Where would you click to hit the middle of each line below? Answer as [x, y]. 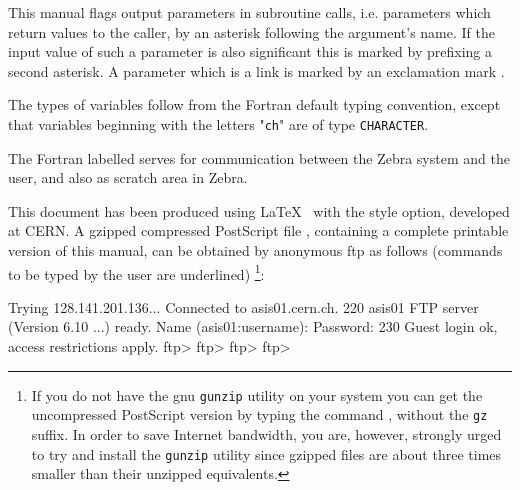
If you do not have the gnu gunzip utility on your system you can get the [257, 394]
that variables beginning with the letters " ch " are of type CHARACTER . [218, 123]
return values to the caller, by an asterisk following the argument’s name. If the [251, 31]
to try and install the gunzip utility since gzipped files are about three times [266, 453]
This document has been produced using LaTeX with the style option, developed [259, 210]
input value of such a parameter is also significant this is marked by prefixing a [250, 51]
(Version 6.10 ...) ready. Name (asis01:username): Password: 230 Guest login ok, [253, 326]
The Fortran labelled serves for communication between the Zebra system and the [259, 157]
